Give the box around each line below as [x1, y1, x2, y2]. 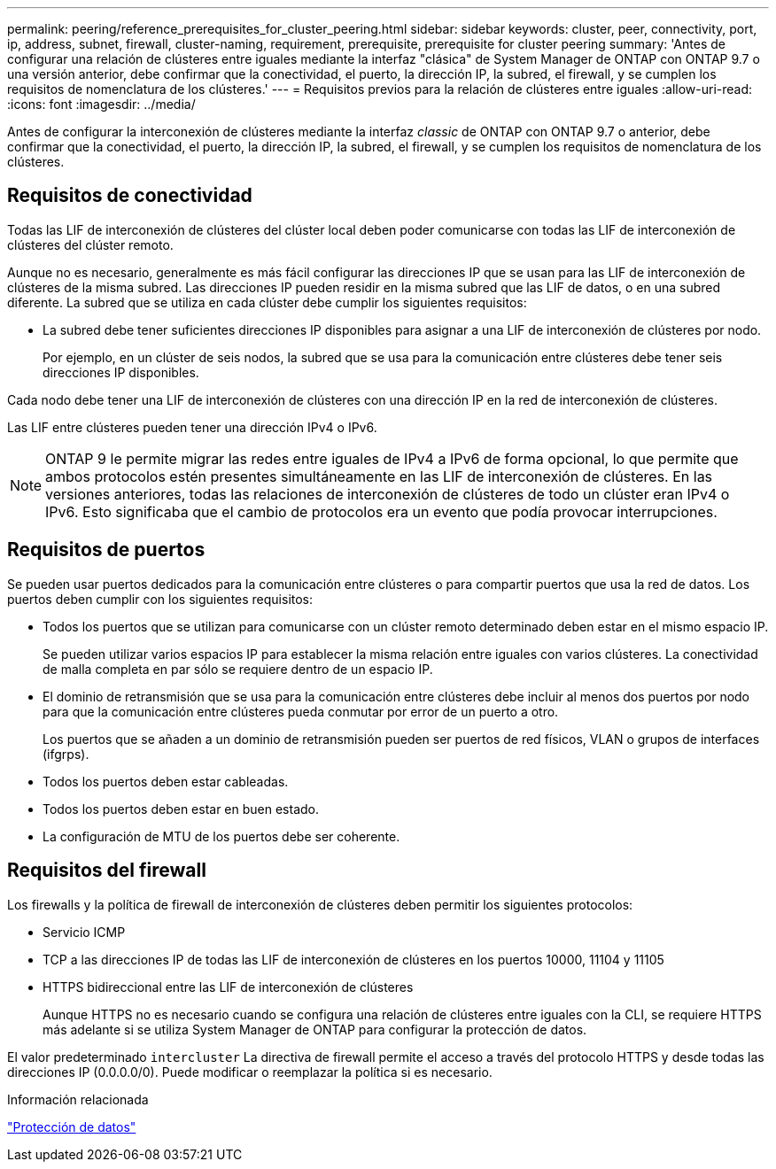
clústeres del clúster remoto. [7, 236, 174, 252]
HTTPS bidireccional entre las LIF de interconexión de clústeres [43, 979, 414, 995]
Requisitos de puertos [7, 538, 206, 561]
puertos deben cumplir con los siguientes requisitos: [7, 591, 314, 607]
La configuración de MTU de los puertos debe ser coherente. [43, 828, 400, 844]
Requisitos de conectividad [7, 184, 252, 207]
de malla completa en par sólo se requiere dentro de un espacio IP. [43, 661, 433, 677]
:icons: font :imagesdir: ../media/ [7, 97, 196, 112]
